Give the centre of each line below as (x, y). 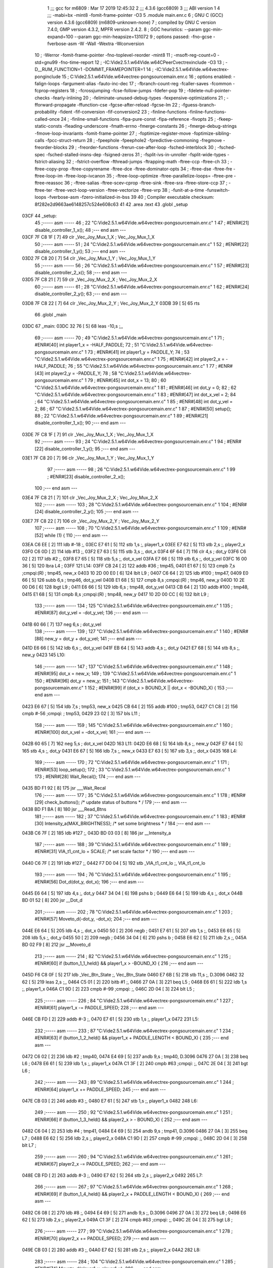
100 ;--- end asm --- (56, 488)
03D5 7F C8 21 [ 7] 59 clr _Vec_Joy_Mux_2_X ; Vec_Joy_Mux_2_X (90, 279)
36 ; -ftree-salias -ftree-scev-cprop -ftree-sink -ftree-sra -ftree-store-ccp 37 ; (146, 183)
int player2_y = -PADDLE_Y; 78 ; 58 (81, 373)
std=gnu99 (46, 62)
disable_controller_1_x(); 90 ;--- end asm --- (80, 423)
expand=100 (60, 37)
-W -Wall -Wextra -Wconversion (111, 44)
